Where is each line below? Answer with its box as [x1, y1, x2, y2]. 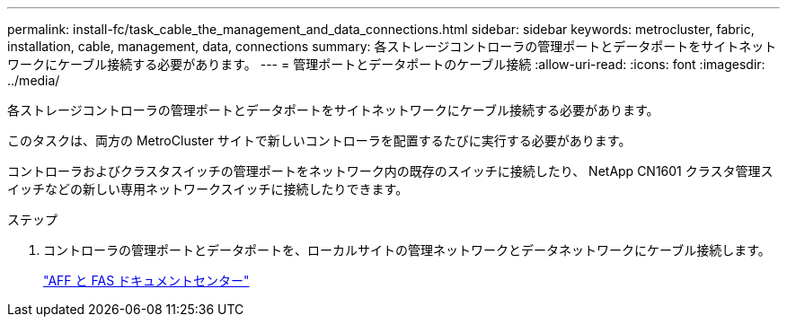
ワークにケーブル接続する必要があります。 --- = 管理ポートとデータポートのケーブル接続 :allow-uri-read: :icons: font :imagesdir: [7, 57, 765, 72]
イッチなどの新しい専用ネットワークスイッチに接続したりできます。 [7, 181, 409, 197]
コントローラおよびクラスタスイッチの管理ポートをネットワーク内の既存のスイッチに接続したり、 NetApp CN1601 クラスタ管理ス [7, 163, 774, 179]
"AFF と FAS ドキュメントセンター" [43, 273, 250, 288]
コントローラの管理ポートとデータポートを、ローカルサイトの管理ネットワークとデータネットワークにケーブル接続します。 [43, 242, 771, 258]
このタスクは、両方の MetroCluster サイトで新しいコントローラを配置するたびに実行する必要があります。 [7, 133, 632, 148]
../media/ [7, 73, 60, 88]
